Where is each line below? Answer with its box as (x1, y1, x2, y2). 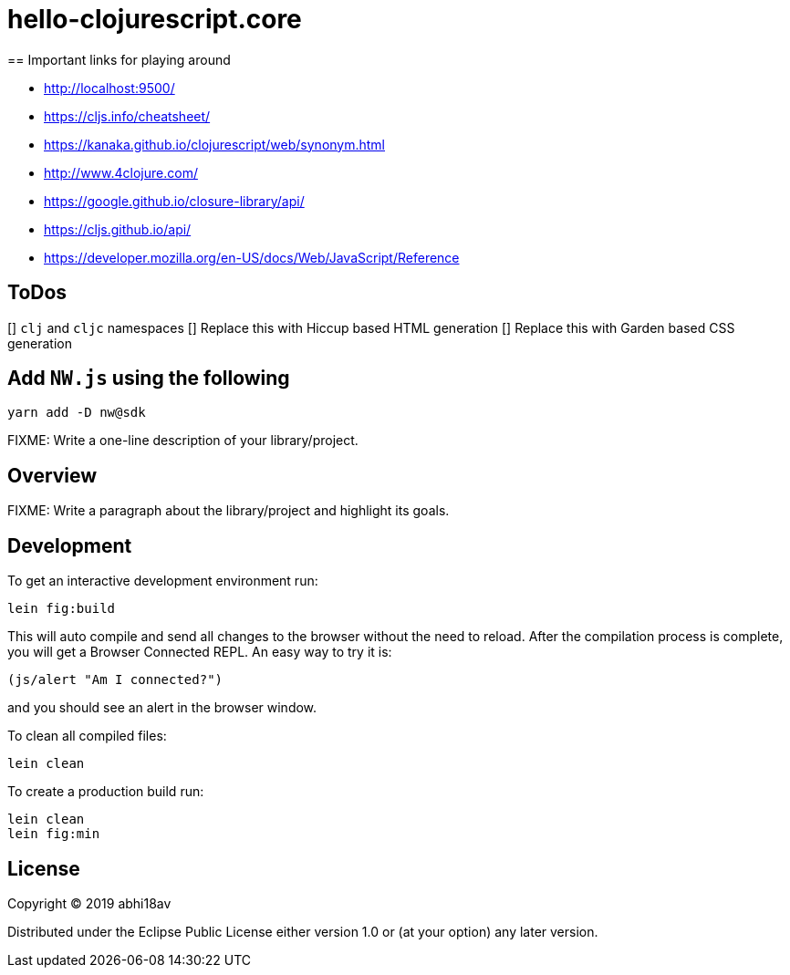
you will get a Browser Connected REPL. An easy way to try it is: (7, 644, 392, 660)
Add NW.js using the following (7, 367, 290, 390)
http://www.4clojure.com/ (44, 164, 198, 181)
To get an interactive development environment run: (7, 573, 318, 589)
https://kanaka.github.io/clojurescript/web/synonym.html (44, 136, 386, 152)
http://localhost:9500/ (44, 79, 175, 96)
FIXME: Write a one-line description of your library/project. (7, 432, 359, 449)
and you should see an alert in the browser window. (7, 700, 317, 716)
